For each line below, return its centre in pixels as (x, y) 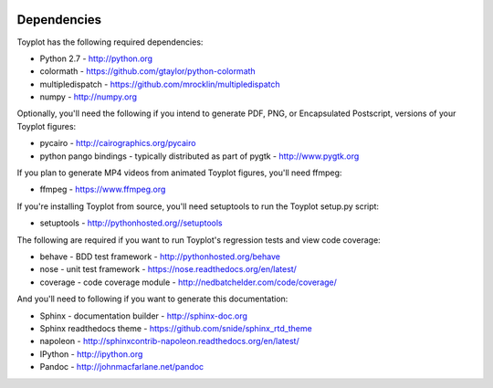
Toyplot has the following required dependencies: (110, 42)
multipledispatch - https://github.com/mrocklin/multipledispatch (160, 84)
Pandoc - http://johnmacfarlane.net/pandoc (122, 367)
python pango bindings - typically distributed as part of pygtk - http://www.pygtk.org (199, 156)
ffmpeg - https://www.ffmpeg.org (103, 189)
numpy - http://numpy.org (88, 97)
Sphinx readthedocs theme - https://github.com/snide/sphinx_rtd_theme (176, 328)
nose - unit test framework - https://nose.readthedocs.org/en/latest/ (168, 269)
